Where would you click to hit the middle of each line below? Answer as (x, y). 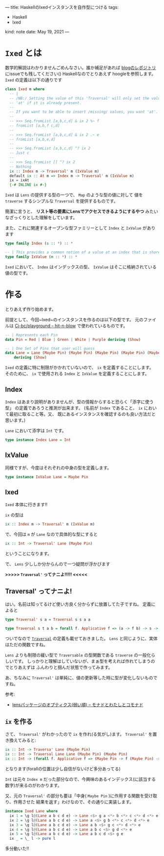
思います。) (15, 420)
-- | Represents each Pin (31, 335)
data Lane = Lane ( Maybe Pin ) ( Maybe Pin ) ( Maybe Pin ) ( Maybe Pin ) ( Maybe (83, 353)
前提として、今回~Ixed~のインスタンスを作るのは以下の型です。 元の (74, 319)
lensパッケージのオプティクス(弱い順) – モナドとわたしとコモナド (78, 704)
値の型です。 (18, 273)
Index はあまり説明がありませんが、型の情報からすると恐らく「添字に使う (79, 402)
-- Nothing (20, 167)
